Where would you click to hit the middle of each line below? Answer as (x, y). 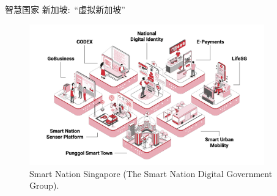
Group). (44, 185)
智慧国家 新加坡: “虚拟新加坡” (65, 9)
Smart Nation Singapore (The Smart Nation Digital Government (151, 173)
